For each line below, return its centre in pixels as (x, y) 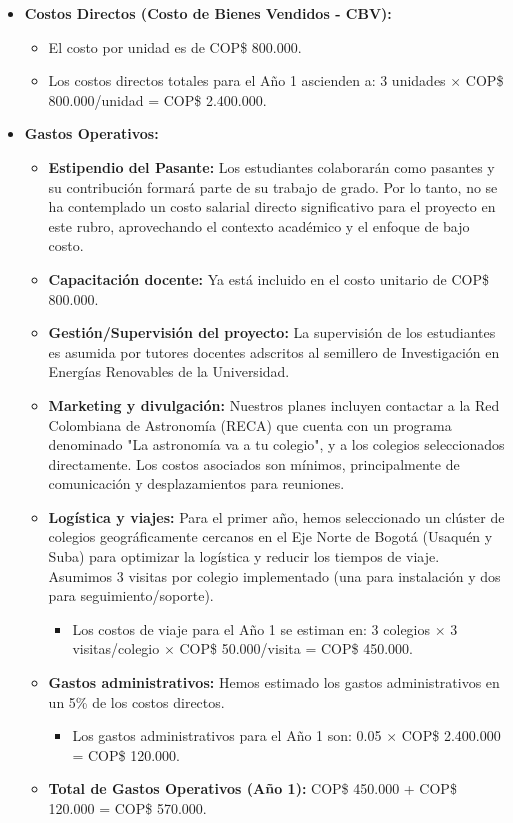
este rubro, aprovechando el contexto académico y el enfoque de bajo (259, 225)
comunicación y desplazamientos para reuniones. (196, 483)
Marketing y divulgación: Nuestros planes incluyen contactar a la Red (274, 404)
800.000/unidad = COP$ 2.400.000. (157, 99)
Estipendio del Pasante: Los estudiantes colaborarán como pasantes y (271, 166)
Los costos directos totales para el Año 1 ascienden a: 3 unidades (247, 80)
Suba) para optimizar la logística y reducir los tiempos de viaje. (244, 556)
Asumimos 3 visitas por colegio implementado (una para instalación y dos (274, 575)
